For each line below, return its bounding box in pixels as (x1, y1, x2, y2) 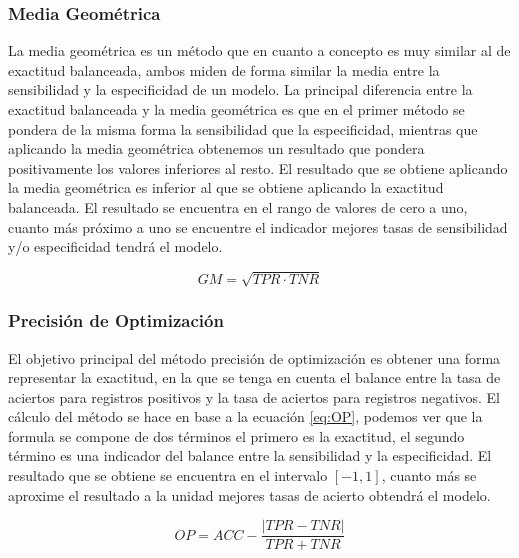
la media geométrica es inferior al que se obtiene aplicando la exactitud (8, 177, 444, 198)
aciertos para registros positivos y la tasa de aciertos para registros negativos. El (8, 386, 501, 407)
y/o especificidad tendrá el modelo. (8, 236, 223, 257)
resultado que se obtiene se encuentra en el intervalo (8, 465, 328, 486)
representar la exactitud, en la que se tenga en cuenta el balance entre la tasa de (8, 367, 501, 388)
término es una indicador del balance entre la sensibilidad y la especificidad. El (8, 445, 492, 466)
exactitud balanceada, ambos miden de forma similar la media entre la (8, 59, 440, 80)
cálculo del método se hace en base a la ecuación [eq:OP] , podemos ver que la (8, 406, 483, 427)
